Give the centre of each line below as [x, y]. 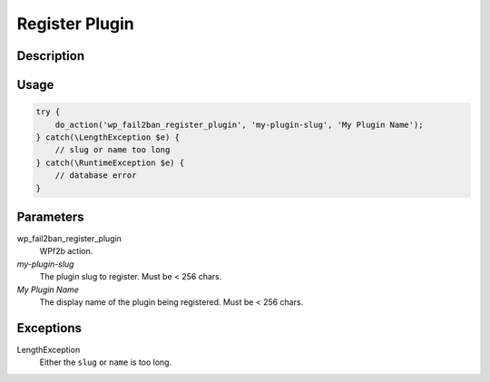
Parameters [50, 216]
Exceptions [49, 328]
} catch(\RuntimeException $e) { [110, 162]
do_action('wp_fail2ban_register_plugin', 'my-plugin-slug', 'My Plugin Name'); [239, 124]
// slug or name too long [113, 150]
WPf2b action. [66, 251]
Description [51, 56]
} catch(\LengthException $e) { [108, 137]
